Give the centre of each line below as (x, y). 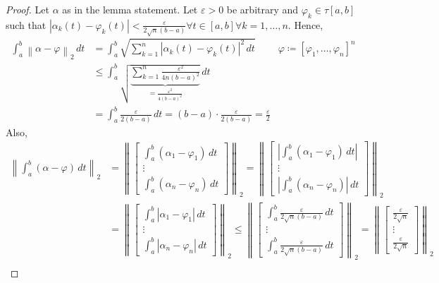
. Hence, (305, 24)
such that (26, 24)
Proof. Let (27, 9)
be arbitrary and (262, 9)
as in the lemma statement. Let (130, 9)
